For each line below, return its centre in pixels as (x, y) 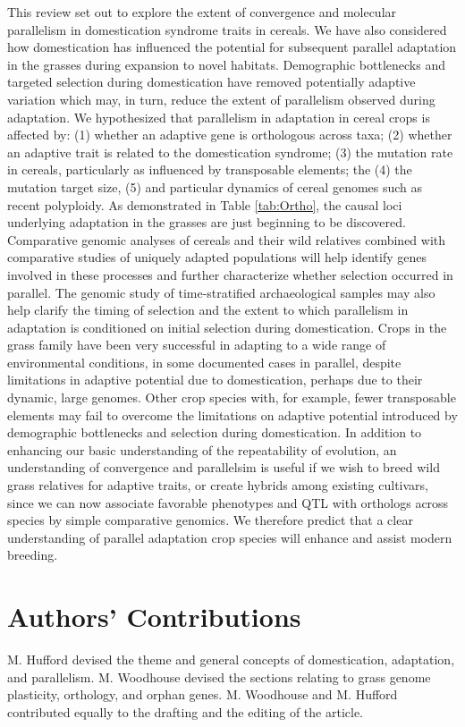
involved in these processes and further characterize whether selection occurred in (230, 274)
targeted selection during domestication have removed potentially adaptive (211, 82)
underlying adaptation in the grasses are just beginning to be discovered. (207, 222)
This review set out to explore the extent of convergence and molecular (202, 12)
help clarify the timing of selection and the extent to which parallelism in (208, 310)
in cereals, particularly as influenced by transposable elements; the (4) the (210, 169)
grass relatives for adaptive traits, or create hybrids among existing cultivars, (218, 485)
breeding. (33, 555)
